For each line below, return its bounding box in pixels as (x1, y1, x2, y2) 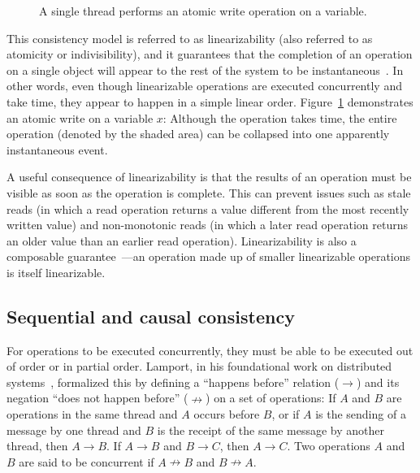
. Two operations (287, 437, 370, 454)
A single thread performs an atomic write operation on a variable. (39, 2, 367, 19)
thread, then (6, 437, 68, 454)
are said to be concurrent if (19, 453, 154, 470)
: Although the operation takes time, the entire (162, 109, 397, 126)
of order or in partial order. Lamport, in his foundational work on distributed (6, 358, 392, 375)
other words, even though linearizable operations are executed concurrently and (6, 77, 402, 94)
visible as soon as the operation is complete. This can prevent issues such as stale (6, 184, 411, 201)
